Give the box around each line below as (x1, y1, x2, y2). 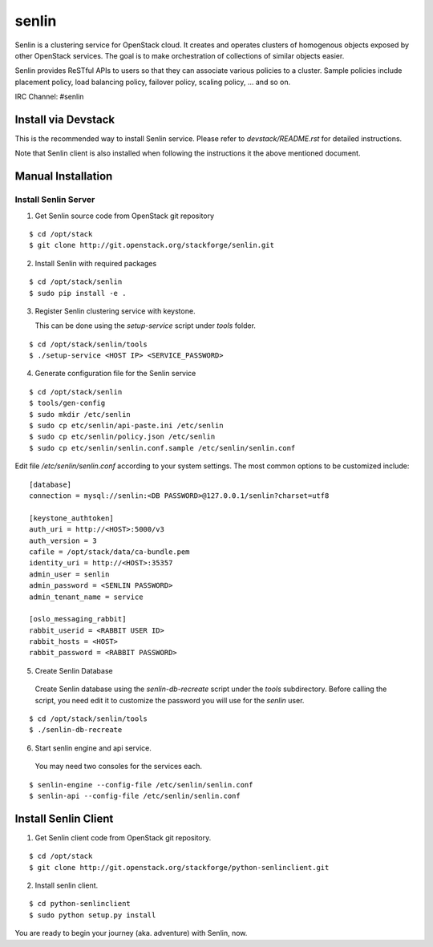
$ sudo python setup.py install (29, 910, 156, 920)
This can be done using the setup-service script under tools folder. (34, 321, 257, 330)
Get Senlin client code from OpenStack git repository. (34, 832, 212, 842)
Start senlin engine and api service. (34, 743, 152, 753)
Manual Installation (14, 169, 113, 184)
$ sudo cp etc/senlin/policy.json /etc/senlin (29, 432, 216, 441)
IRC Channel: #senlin (14, 92, 84, 102)
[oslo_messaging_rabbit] (29, 614, 127, 624)
